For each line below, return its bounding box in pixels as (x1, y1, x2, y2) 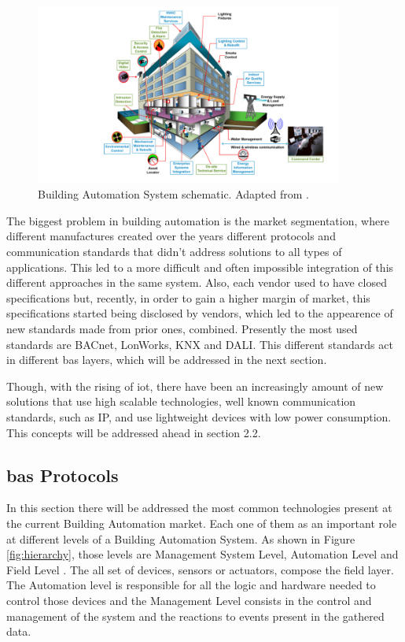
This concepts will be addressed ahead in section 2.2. (6, 424, 261, 440)
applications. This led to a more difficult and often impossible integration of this (6, 258, 394, 275)
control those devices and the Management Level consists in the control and (6, 592, 372, 608)
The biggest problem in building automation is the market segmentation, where (6, 212, 389, 228)
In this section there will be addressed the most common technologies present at (6, 499, 392, 516)
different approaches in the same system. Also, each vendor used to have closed (6, 274, 387, 291)
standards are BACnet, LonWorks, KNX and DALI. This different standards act (6, 336, 393, 352)
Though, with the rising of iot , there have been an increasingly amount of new (6, 377, 384, 394)
